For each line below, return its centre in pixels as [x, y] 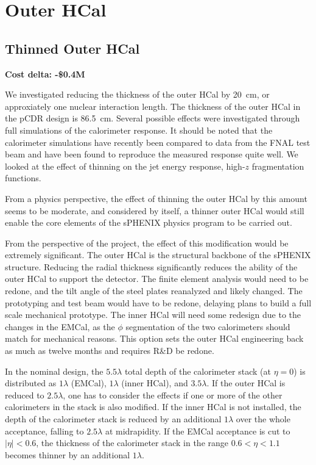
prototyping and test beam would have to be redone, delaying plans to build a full [158, 302]
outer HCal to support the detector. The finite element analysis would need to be [157, 279]
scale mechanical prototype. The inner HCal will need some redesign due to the [153, 315]
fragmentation [278, 166]
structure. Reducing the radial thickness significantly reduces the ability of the [151, 266]
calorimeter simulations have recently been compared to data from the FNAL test [158, 142]
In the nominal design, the [54, 371]
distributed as [31, 383]
